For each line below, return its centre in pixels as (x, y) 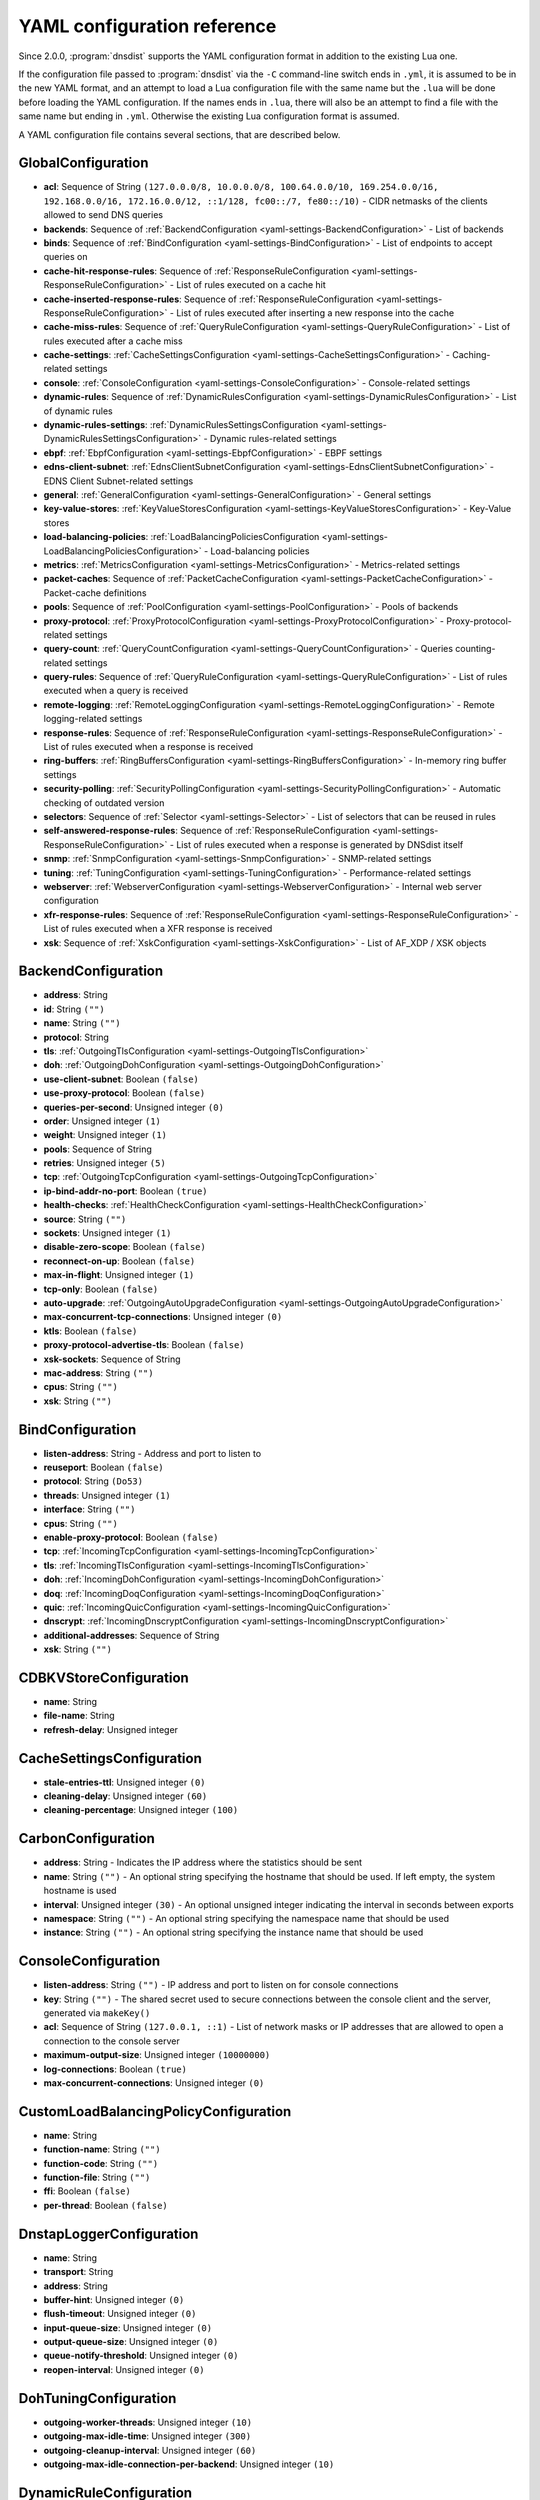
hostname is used (80, 1891)
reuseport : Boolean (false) (103, 1467)
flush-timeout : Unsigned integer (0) (120, 2314)
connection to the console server (111, 2041)
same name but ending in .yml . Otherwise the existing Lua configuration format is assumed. (209, 116)
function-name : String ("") (102, 2149)
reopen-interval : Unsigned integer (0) (124, 2369)
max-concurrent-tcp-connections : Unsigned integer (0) (163, 1317)
